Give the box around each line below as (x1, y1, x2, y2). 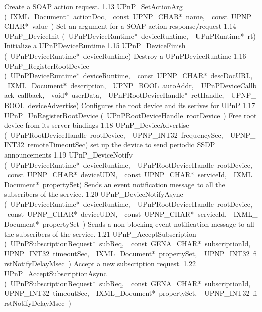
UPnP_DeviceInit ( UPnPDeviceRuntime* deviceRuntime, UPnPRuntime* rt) (4, 30, 256, 41)
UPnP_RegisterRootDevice (4, 60, 89, 71)
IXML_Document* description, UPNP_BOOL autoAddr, (7, 80, 194, 90)
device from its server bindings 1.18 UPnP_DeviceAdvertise (4, 120, 189, 130)
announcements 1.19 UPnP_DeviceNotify (4, 149, 133, 160)
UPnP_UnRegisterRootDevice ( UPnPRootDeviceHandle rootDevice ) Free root (4, 110, 257, 120)
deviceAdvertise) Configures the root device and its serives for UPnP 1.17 (28, 99, 255, 110)
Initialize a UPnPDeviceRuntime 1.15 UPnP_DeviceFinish (4, 40, 186, 51)
